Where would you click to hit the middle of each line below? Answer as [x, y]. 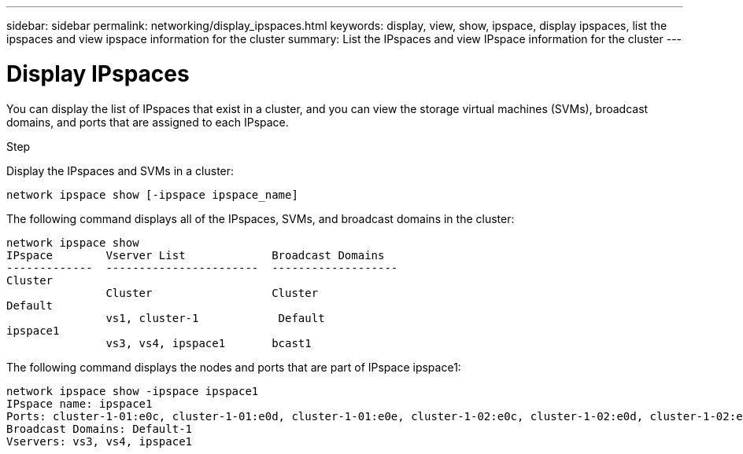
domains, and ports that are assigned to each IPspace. [148, 122]
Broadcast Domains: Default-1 [100, 428]
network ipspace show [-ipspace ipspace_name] [152, 194]
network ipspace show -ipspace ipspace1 [133, 391]
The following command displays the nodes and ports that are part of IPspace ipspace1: [234, 367]
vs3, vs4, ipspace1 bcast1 [209, 343]
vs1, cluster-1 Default [215, 318]
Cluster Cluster [212, 293]
